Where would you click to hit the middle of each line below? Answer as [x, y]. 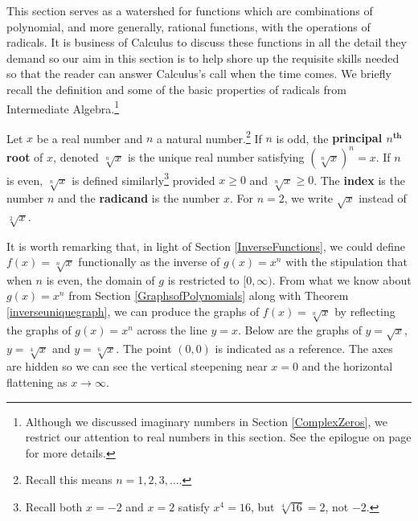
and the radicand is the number [139, 197]
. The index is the [359, 180]
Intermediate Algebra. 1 [63, 107]
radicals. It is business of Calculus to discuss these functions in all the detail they [207, 42]
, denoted [76, 156]
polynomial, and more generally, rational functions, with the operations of [189, 26]
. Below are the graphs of [299, 329]
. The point [144, 348]
